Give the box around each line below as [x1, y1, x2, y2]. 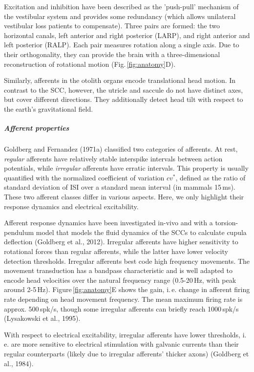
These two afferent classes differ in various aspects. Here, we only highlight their [4, 192, 244, 202]
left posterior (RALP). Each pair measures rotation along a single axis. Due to [4, 39, 239, 50]
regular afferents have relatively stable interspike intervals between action [4, 153, 223, 163]
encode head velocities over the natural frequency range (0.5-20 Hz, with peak [4, 274, 236, 285]
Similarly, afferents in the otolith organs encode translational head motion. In [4, 75, 236, 85]
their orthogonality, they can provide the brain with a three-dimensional [4, 49, 220, 59]
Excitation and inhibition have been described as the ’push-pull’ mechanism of [4, 1, 239, 11]
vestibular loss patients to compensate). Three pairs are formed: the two [4, 20, 220, 31]
